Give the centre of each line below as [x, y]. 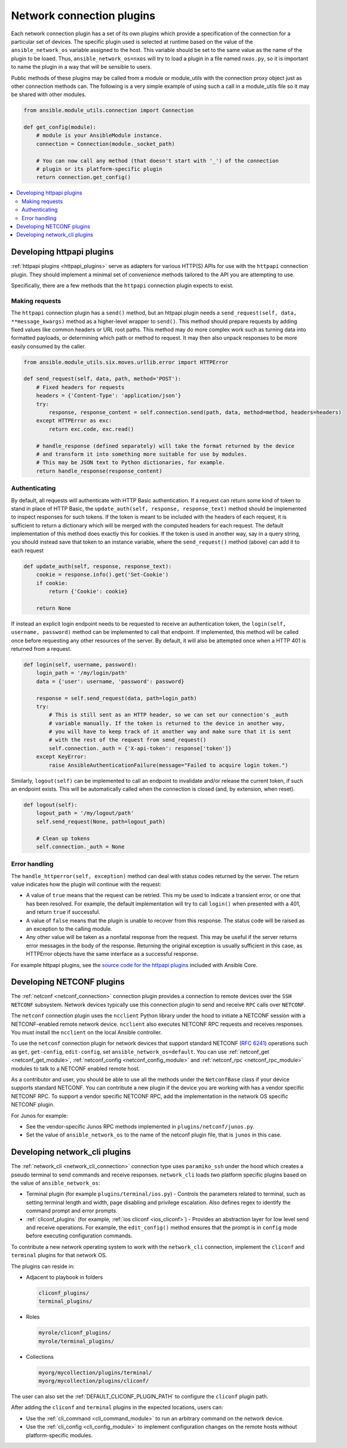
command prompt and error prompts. [72, 1211]
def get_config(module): [60, 127]
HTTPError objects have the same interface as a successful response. [112, 954]
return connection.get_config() [84, 177]
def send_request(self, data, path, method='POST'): [102, 379]
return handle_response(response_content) [99, 471]
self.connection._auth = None [80, 847]
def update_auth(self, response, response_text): [98, 566]
